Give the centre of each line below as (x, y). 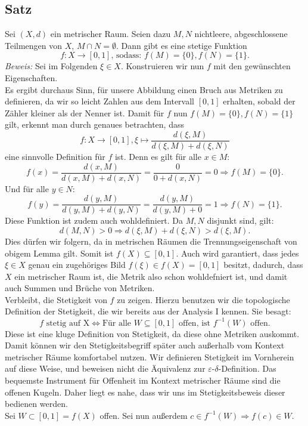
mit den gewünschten (252, 66)
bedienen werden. (36, 404)
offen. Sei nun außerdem (144, 415)
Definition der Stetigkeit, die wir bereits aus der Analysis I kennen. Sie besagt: (148, 311)
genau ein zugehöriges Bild (77, 265)
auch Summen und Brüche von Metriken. (80, 288)
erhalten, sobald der (259, 101)
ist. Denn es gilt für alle (158, 157)
